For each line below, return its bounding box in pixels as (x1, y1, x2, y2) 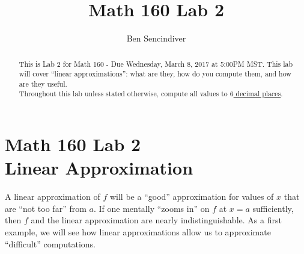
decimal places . (236, 88, 283, 99)
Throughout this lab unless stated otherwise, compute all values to (19, 88, 228, 99)
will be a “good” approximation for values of (109, 190, 274, 203)
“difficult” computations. (5, 237, 96, 250)
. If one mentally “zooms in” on (93, 202, 210, 214)
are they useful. (19, 78, 67, 88)
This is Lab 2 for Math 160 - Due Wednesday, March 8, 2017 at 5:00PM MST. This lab (19, 58, 293, 69)
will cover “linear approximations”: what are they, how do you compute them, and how (19, 69, 291, 79)
